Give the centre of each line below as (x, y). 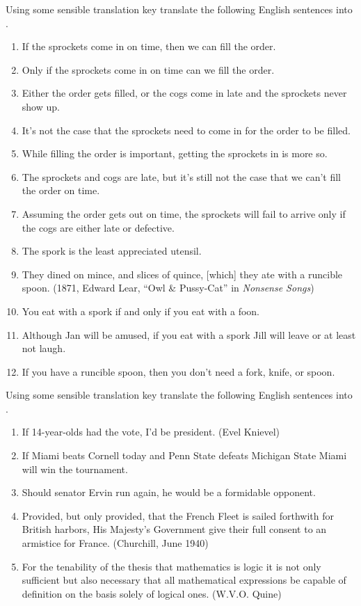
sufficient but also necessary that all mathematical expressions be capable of (184, 580)
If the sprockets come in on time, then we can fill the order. (149, 46)
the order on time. (61, 190)
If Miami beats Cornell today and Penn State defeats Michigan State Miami (184, 455)
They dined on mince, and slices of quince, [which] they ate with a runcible (182, 274)
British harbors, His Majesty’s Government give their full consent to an (174, 529)
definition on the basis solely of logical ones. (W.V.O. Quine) (152, 593)
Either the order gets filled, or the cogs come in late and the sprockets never (184, 93)
